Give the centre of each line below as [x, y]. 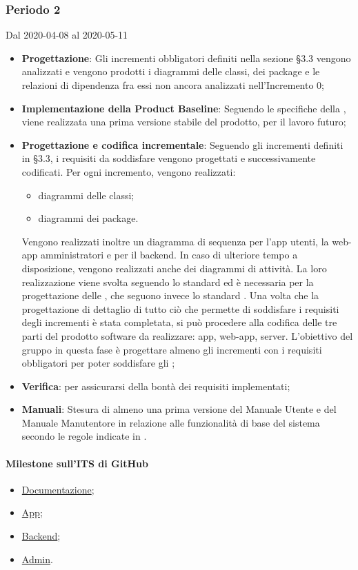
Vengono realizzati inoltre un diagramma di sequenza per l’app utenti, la [175, 241]
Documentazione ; [58, 489]
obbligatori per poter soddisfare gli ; [98, 363]
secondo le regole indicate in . [84, 436]
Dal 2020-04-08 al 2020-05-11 [67, 35]
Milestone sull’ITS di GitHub [77, 463]
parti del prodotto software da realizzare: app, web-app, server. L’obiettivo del [187, 335]
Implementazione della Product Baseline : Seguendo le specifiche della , [184, 108]
